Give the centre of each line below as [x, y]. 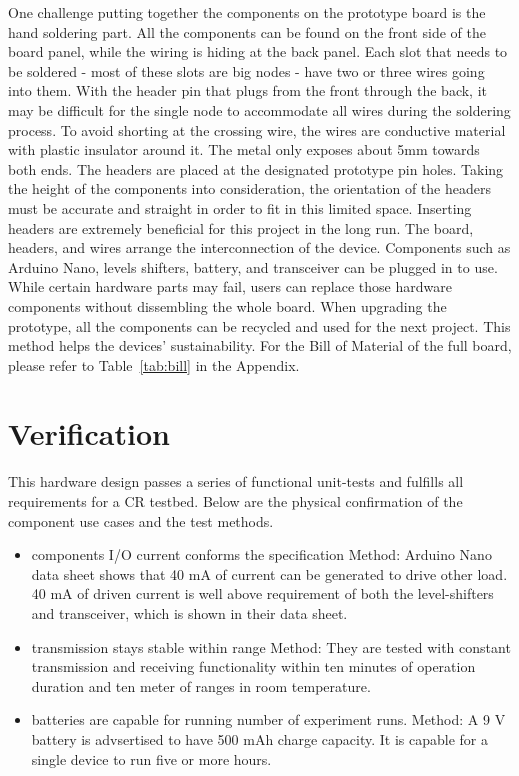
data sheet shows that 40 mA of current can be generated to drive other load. [269, 573]
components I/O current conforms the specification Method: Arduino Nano [261, 554]
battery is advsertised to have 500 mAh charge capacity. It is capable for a [259, 738]
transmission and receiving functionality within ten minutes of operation [253, 666]
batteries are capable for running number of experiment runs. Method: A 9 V [268, 719]
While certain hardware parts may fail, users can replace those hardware [230, 286]
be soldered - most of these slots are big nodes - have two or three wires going [246, 70]
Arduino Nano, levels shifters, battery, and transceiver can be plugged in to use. [253, 266]
